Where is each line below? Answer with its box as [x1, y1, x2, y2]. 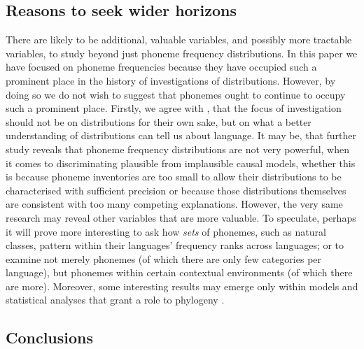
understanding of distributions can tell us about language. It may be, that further [6, 128, 357, 143]
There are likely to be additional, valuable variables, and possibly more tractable [6, 32, 352, 47]
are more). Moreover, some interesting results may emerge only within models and [6, 278, 358, 293]
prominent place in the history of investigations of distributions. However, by [6, 73, 336, 87]
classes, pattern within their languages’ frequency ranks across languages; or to [6, 238, 344, 252]
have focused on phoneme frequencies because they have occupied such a [6, 59, 317, 74]
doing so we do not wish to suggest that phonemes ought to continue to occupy [6, 87, 346, 101]
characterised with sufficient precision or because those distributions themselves [6, 183, 346, 197]
